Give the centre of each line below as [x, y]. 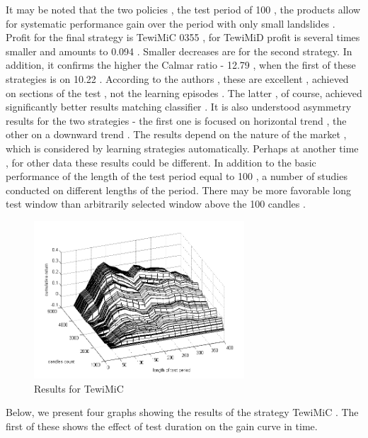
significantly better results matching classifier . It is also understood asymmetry [179, 107]
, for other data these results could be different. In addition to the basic [161, 162]
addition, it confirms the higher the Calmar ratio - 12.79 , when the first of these [181, 65]
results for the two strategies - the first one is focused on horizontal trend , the [176, 120]
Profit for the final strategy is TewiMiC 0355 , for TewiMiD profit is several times [183, 37]
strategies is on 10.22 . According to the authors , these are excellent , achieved [177, 78]
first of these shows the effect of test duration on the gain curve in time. [162, 426]
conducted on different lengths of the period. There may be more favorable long [178, 190]
